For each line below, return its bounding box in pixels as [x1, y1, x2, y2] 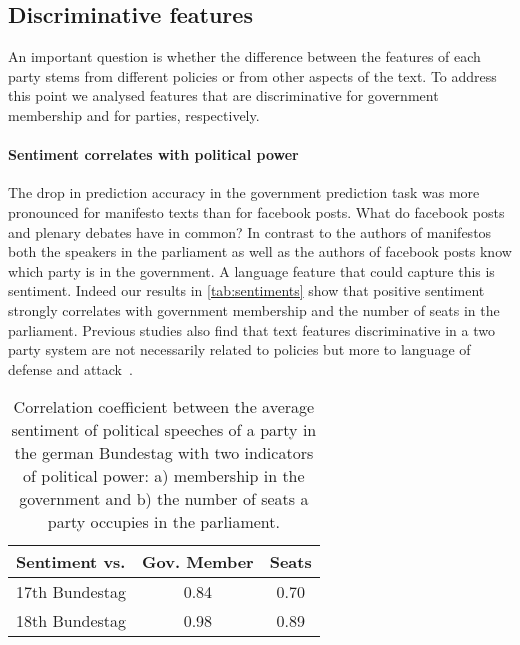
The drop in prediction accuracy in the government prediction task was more [8, 182, 480, 203]
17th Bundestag [16, 580, 127, 604]
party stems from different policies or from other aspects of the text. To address [8, 65, 497, 86]
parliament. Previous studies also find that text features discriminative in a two [8, 319, 495, 340]
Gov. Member [142, 550, 254, 574]
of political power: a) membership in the [23, 464, 305, 488]
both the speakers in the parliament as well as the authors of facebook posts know [8, 241, 512, 262]
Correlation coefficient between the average [13, 395, 315, 419]
